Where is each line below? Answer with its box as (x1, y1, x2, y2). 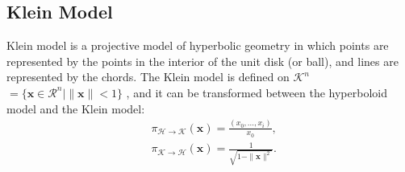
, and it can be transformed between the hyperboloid (126, 84, 387, 100)
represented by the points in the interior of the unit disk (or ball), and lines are (6, 52, 399, 69)
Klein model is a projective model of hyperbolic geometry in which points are (6, 37, 389, 54)
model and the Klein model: (6, 100, 145, 117)
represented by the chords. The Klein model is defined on (6, 68, 290, 85)
